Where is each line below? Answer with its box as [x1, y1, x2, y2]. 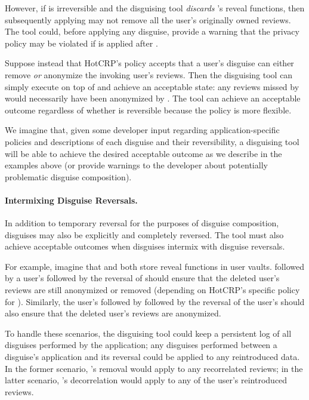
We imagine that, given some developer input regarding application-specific [5, 124, 280, 136]
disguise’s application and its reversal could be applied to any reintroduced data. [5, 350, 300, 363]
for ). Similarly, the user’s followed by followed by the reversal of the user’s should [5, 295, 305, 307]
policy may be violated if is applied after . [5, 36, 158, 49]
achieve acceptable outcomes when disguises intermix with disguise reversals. [5, 240, 285, 253]
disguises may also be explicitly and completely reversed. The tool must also [5, 228, 284, 241]
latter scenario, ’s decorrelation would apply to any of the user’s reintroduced [5, 374, 288, 386]
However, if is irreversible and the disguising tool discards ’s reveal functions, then [5, 2, 305, 14]
